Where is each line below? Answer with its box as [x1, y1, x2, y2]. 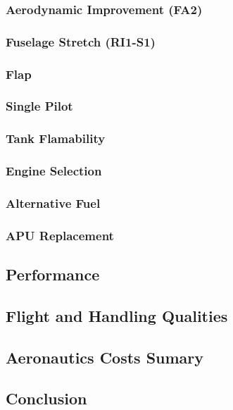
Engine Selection [6, 162, 102, 180]
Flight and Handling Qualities [6, 304, 228, 326]
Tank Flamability [6, 130, 106, 147]
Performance [6, 263, 100, 285]
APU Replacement [6, 226, 114, 244]
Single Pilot [6, 97, 73, 115]
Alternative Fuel [6, 194, 101, 211]
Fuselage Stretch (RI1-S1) [6, 32, 156, 50]
